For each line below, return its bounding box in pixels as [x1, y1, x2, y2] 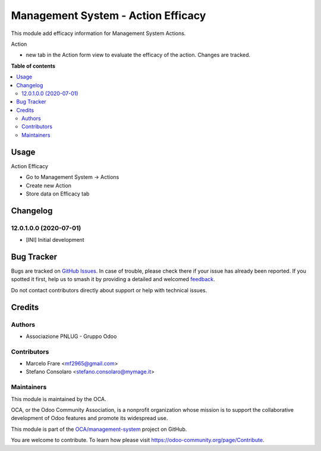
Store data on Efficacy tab [26, 190, 90, 197]
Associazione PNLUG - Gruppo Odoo [26, 333, 117, 340]
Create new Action [26, 182, 71, 189]
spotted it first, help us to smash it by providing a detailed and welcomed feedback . [11, 276, 215, 283]
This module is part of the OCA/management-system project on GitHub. [11, 425, 187, 433]
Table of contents [11, 62, 56, 70]
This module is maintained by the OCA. [11, 395, 106, 402]
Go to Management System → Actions [26, 174, 119, 181]
